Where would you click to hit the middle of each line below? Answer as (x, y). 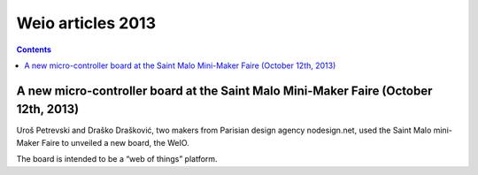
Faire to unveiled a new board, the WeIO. (115, 142)
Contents (34, 49)
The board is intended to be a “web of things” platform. (117, 159)
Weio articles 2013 (86, 23)
